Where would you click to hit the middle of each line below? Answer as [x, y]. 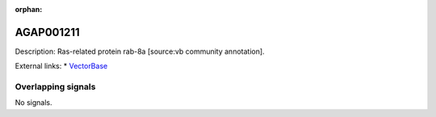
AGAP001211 [47, 32]
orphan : [29, 9]
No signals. [34, 103]
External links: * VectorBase [61, 66]
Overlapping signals [55, 87]
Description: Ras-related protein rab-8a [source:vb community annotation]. [140, 51]
